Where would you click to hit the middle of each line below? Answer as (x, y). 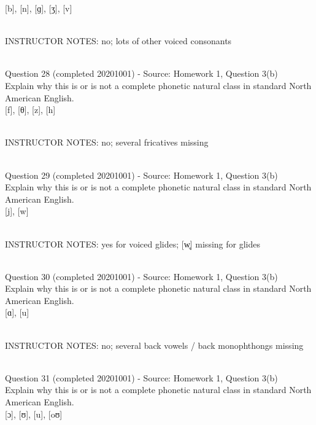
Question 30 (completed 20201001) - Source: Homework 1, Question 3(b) (141, 276)
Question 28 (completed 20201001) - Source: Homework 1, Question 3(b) (141, 73)
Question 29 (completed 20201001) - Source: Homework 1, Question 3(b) (141, 175)
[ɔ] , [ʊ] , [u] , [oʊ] (34, 414)
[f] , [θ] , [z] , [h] (30, 110)
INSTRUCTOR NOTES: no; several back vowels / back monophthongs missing (154, 345)
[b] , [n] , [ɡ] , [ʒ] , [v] (39, 8)
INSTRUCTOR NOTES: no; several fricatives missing (107, 142)
